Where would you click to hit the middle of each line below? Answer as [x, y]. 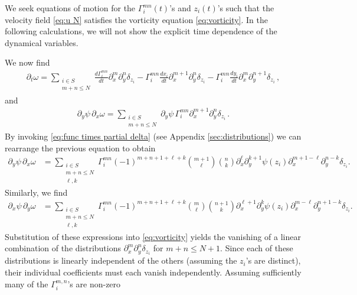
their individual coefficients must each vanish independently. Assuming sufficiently [153, 272]
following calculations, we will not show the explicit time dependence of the [141, 31]
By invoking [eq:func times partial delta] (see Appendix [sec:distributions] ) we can [153, 136]
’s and [180, 8]
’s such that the [246, 8]
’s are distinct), [273, 260]
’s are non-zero [94, 283]
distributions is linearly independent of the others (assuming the [121, 260]
